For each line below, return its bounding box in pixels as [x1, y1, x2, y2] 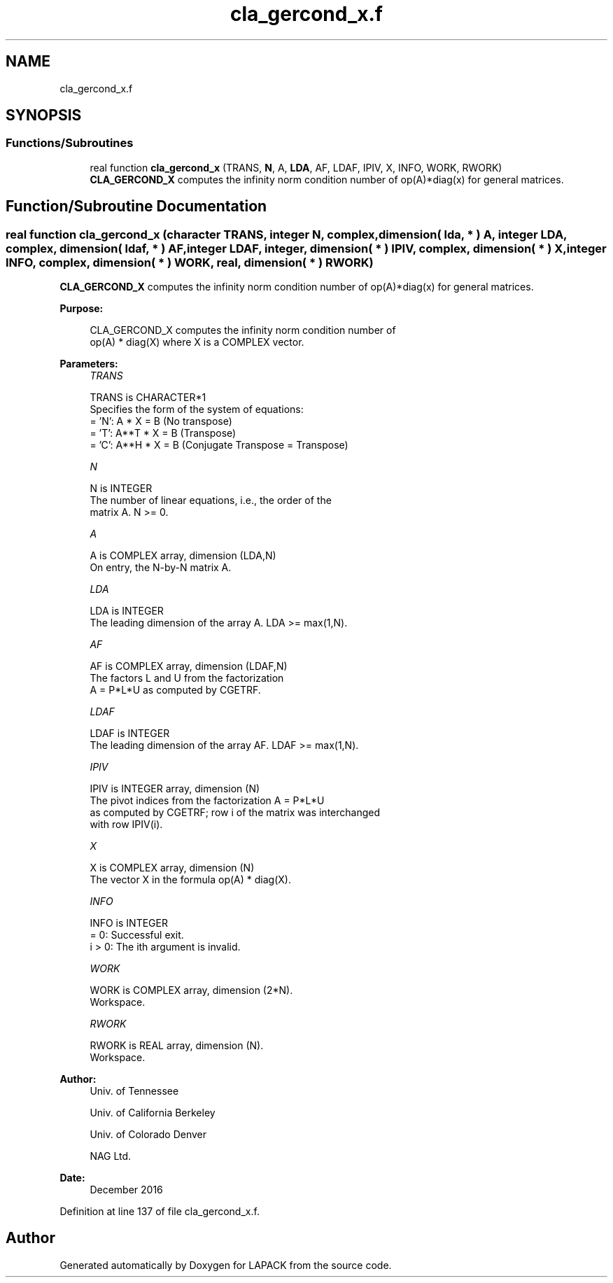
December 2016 [90, 1184, 163, 1196]
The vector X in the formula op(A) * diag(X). [90, 874, 291, 886]
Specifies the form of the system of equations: [90, 403, 304, 416]
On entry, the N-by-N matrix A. [90, 561, 232, 574]
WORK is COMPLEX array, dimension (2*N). [90, 984, 293, 997]
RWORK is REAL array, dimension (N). [90, 1039, 264, 1052]
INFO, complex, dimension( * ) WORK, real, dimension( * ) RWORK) [6, 255, 374, 269]
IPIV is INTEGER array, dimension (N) [90, 783, 260, 795]
